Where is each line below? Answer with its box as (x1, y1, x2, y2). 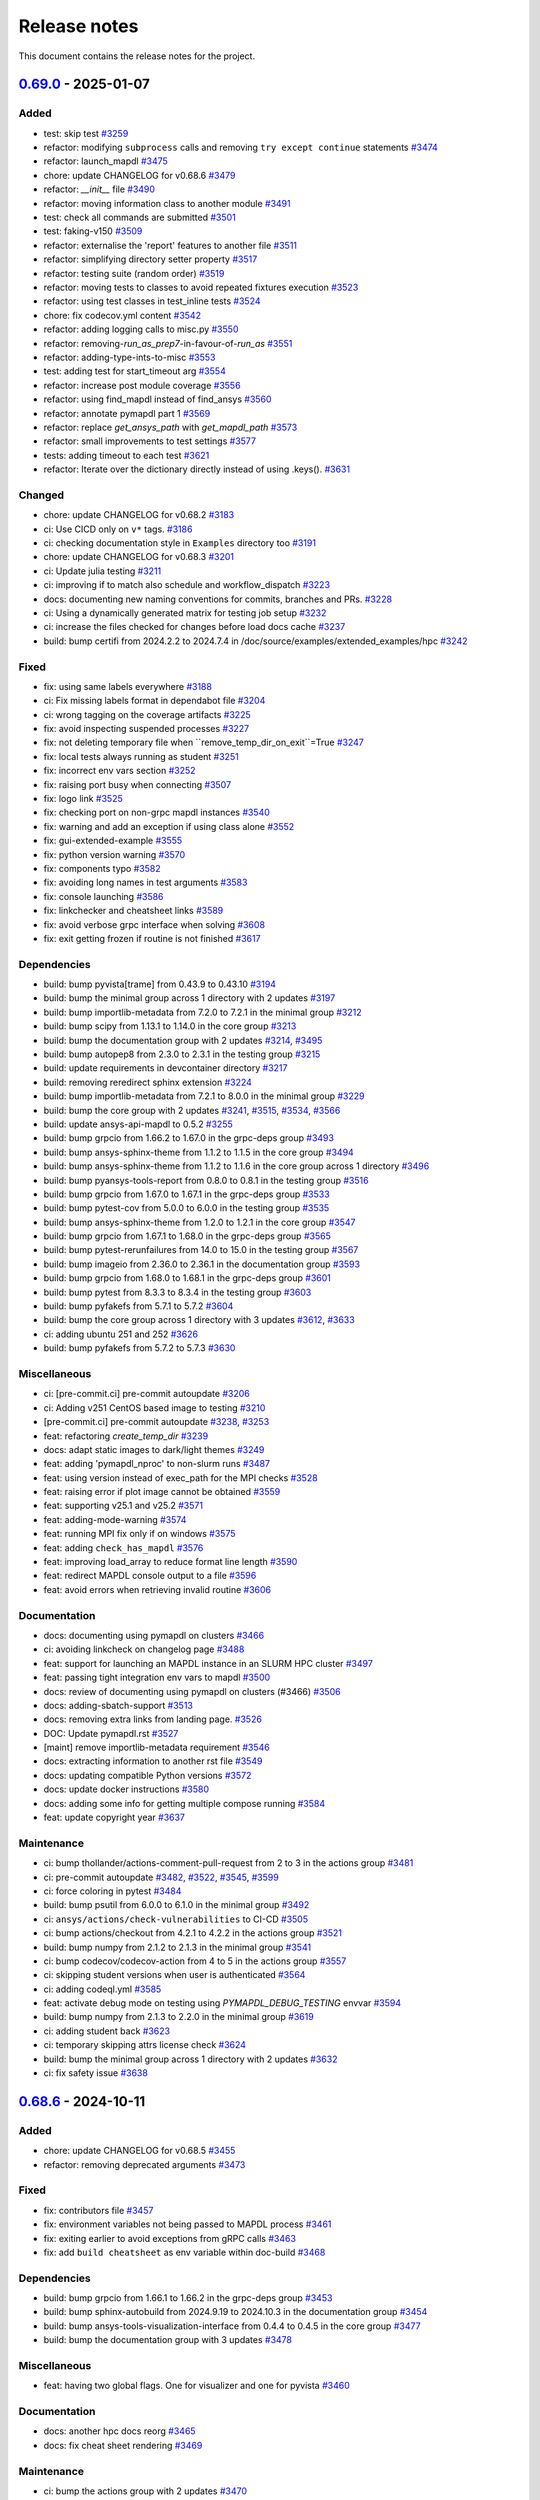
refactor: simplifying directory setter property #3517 (43, 253, 258, 265)
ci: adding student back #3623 (43, 2025, 170, 2037)
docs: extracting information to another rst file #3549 (43, 1755, 263, 1767)
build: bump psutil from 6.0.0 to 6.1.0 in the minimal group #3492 (43, 1899, 310, 1911)
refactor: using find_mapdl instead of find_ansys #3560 (43, 393, 272, 405)
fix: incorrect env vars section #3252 (43, 765, 196, 777)
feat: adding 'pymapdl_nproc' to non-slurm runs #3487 (43, 1458, 270, 1470)
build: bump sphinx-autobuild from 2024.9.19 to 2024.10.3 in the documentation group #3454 (43, 2306, 428, 2318)
